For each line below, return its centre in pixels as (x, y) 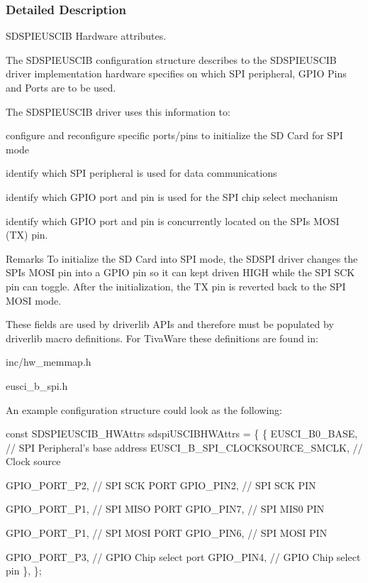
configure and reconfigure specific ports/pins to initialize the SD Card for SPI (174, 135)
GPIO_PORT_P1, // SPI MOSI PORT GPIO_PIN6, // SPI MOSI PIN (167, 533)
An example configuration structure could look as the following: (144, 409)
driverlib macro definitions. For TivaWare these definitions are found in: (162, 338)
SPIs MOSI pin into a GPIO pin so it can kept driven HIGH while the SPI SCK (180, 272)
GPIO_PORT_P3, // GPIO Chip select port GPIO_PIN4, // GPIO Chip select (183, 556)
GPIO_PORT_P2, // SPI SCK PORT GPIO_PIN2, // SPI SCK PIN (161, 485)
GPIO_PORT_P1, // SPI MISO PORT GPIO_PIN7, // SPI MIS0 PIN (165, 509)
